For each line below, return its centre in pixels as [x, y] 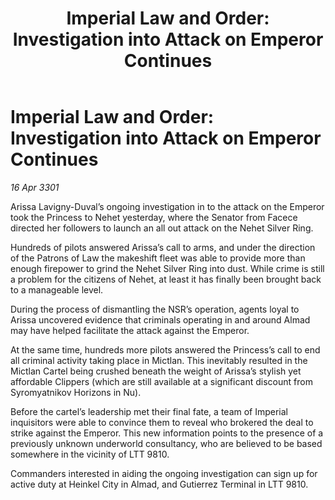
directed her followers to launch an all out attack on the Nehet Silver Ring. [162, 228]
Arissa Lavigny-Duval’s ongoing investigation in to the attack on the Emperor [167, 206]
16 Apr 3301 [35, 187]
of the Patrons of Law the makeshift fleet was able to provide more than [158, 258]
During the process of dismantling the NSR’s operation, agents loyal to [155, 309]
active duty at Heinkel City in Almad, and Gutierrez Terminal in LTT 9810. [159, 484]
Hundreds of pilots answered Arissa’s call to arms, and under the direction [163, 247]
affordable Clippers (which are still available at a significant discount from [161, 381]
